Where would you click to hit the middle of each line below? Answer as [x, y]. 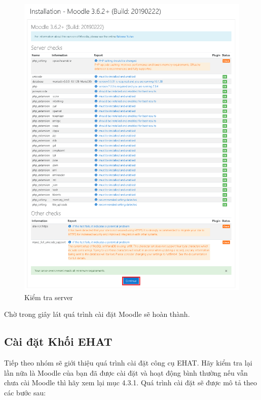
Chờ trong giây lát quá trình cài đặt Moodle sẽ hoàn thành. [97, 314]
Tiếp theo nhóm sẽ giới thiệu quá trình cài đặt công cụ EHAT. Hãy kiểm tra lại [128, 363]
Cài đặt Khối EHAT [58, 341]
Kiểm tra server [49, 297]
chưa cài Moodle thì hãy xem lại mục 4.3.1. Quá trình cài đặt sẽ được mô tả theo [131, 383]
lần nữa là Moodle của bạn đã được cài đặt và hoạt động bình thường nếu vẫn [126, 372]
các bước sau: [25, 392]
